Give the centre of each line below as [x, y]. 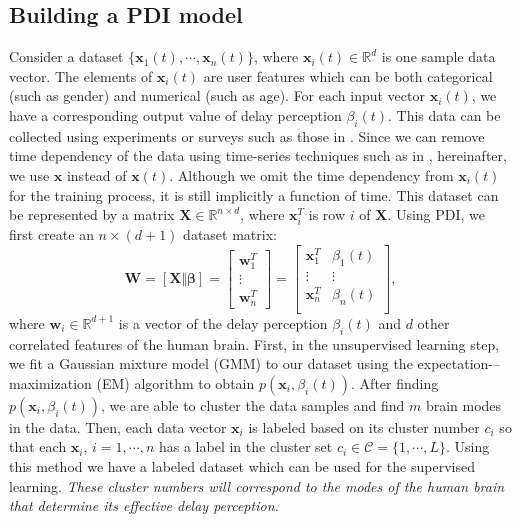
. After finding [395, 382]
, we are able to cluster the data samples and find [253, 404]
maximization [50, 382]
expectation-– [458, 363]
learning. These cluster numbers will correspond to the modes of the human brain [257, 485]
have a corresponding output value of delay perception [175, 114]
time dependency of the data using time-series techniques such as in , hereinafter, [258, 155]
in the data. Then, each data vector [118, 426]
